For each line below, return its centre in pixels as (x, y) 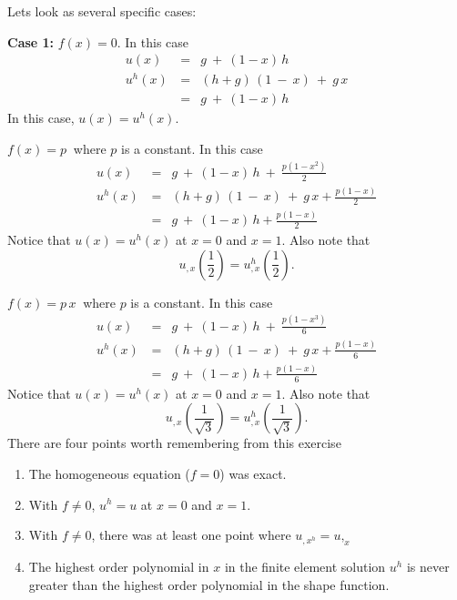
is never (428, 566)
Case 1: (31, 41)
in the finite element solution (305, 566)
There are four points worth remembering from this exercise (174, 443)
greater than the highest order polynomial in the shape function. (209, 584)
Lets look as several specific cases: (102, 11)
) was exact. (253, 473)
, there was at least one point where (191, 535)
